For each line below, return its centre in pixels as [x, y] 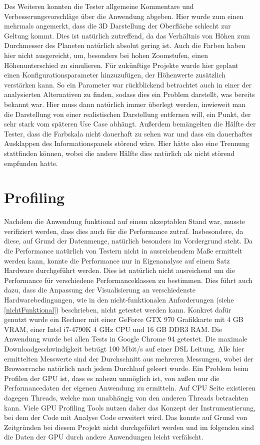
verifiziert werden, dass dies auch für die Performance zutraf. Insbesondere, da [124, 231]
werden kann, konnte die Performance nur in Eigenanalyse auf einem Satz [117, 260]
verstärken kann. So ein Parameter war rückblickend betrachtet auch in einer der [128, 84]
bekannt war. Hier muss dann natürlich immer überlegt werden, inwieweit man [125, 104]
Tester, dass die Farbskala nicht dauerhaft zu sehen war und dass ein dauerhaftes [128, 133]
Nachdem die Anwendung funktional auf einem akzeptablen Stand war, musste [125, 221]
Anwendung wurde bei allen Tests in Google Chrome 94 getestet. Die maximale [126, 339]
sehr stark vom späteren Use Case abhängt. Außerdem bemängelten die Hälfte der [130, 124]
